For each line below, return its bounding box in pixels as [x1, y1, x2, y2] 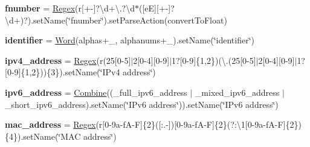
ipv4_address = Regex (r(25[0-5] [5, 54, 131, 66]
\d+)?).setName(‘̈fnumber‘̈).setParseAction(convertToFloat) [5, 13, 227, 26]
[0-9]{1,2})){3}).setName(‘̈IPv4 [5, 66, 120, 78]
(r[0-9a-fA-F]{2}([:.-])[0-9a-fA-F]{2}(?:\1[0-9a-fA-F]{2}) [95, 118, 302, 131]
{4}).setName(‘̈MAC [5, 130, 81, 142]
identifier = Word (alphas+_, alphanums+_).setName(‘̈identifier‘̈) [5, 34, 254, 46]
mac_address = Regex [5, 118, 96, 131]
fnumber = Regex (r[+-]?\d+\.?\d [5, 2, 135, 14]
